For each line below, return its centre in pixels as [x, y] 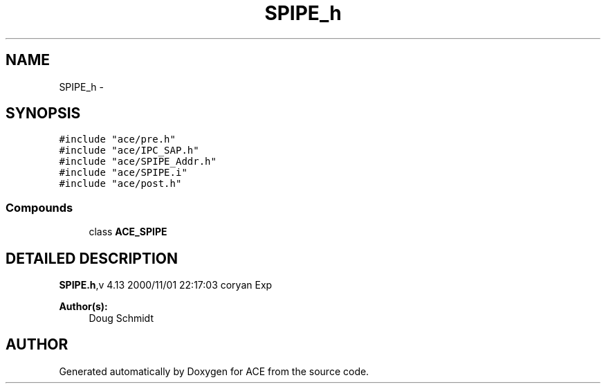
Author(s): [83, 307]
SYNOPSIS [43, 114]
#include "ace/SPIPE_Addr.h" [138, 162]
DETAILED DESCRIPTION [92, 258]
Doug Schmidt [121, 318]
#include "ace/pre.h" [117, 139]
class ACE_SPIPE [128, 232]
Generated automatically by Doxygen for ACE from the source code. [214, 371]
